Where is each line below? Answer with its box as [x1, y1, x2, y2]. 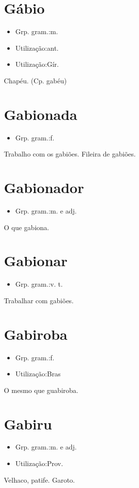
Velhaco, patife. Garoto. [4, 474, 75, 485]
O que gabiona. [4, 222, 49, 232]
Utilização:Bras [15, 369, 61, 379]
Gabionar [4, 251, 68, 271]
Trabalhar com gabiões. [4, 295, 74, 305]
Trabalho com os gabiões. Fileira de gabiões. [4, 149, 136, 159]
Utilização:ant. [15, 42, 59, 53]
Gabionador [4, 177, 84, 197]
